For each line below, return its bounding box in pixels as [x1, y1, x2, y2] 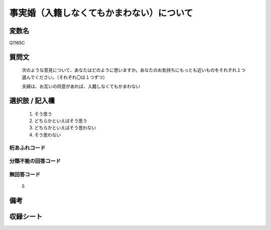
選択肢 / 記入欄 [9, 97, 55, 105]
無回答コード [9, 171, 41, 178]
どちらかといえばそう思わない [34, 125, 96, 131]
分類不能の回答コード [9, 158, 61, 165]
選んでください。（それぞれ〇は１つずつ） [22, 74, 108, 80]
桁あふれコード [9, 144, 46, 151]
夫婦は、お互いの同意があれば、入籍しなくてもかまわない [22, 83, 141, 90]
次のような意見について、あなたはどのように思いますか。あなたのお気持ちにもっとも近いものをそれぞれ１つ [22, 67, 246, 73]
